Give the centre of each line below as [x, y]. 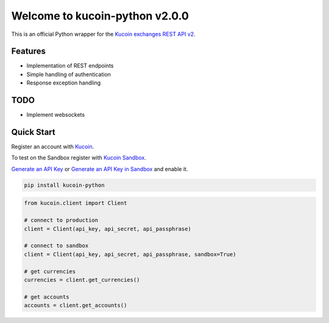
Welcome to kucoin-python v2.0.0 [100, 16]
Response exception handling [64, 83]
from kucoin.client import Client [76, 203]
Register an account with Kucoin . [53, 147]
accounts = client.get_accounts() [76, 305]
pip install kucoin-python [64, 185]
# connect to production [61, 220]
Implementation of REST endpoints [70, 66]
